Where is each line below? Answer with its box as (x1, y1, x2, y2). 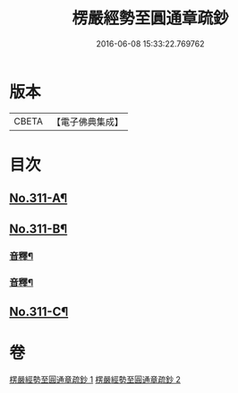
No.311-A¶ (9, 191, 68, 206)
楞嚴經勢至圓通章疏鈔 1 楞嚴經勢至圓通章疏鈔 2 (9, 373, 182, 385)
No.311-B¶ (9, 221, 68, 236)
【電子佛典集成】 (51, 115, 123, 128)
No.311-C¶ (9, 303, 69, 319)
